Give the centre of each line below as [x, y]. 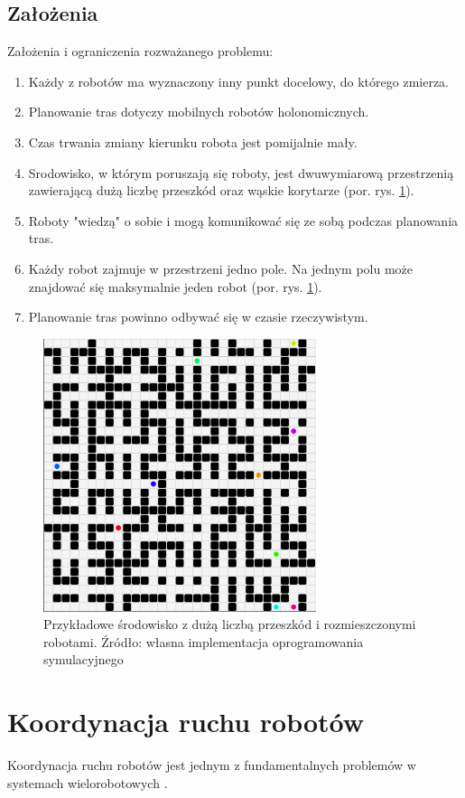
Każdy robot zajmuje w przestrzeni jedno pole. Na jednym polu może [221, 268]
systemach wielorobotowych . [88, 782]
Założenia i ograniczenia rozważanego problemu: [140, 51]
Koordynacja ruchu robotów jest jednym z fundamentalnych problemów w [212, 765]
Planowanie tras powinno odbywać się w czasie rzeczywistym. [198, 317]
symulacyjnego [84, 659]
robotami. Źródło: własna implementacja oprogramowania [204, 641]
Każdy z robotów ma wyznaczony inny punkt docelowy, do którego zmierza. [239, 81]
